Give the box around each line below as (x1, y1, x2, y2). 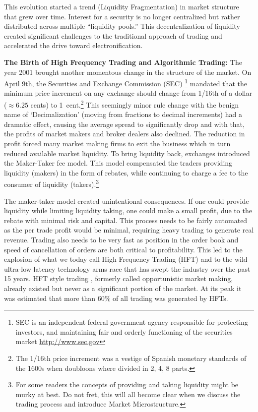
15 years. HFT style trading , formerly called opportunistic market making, (4, 273, 233, 284)
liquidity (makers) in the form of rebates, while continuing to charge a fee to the (4, 167, 248, 177)
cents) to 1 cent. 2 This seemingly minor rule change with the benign (30, 98, 239, 110)
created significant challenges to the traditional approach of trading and (4, 30, 222, 41)
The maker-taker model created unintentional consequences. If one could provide (4, 195, 249, 206)
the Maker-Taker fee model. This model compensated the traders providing (4, 158, 233, 168)
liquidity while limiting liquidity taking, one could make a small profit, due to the (4, 205, 252, 216)
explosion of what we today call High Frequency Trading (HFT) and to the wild (4, 254, 248, 264)
